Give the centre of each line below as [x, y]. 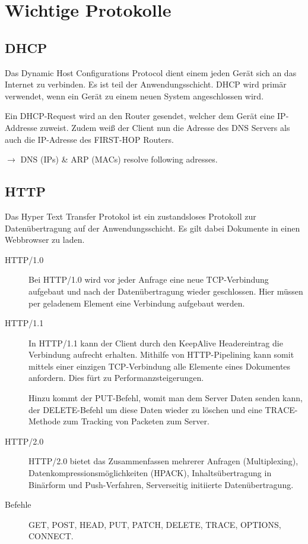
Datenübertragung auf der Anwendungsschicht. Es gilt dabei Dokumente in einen [153, 228]
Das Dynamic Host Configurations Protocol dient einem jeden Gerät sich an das [151, 72]
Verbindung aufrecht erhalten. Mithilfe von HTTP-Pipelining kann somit [161, 354]
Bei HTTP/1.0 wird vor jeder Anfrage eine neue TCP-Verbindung [149, 279]
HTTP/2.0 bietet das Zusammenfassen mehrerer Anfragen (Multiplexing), [163, 461]
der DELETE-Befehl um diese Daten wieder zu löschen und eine [145, 409]
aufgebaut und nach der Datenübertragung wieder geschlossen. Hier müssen [166, 291]
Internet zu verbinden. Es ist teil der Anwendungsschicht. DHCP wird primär [146, 84]
